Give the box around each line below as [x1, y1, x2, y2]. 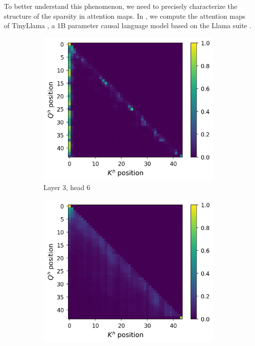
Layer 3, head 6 [43, 182, 90, 192]
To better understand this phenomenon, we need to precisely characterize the [4, 1, 237, 11]
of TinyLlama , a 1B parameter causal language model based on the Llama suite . [4, 20, 252, 31]
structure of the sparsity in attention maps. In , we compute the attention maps [4, 10, 246, 21]
